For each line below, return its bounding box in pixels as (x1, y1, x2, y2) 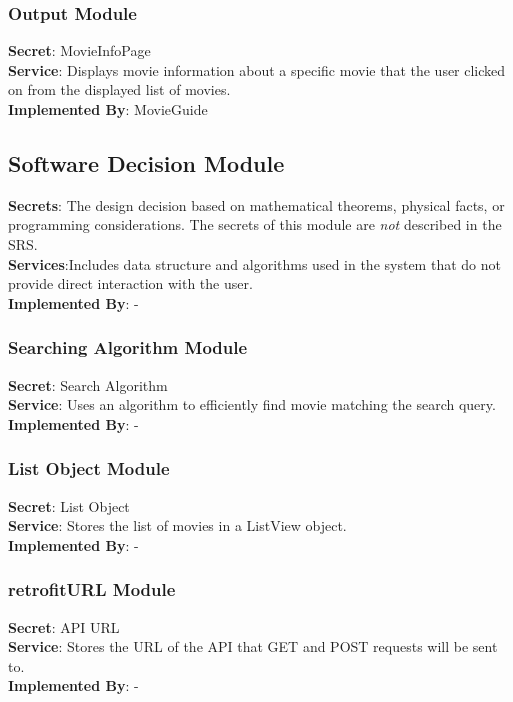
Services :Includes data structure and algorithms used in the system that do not (8, 253, 501, 274)
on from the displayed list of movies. (8, 79, 231, 100)
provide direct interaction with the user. (8, 273, 253, 294)
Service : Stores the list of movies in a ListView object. (8, 515, 347, 536)
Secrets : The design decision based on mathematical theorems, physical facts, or (8, 194, 505, 215)
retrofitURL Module (8, 577, 176, 602)
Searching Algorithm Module (8, 335, 248, 360)
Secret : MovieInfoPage (8, 40, 151, 61)
